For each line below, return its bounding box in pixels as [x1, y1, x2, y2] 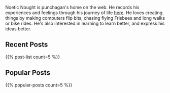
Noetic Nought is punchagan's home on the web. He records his [5, 5, 140, 10]
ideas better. [5, 26, 31, 32]
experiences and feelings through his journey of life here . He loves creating [5, 10, 163, 16]
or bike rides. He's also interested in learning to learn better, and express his [5, 20, 165, 26]
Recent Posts [5, 40, 48, 49]
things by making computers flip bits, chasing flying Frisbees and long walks [5, 15, 165, 21]
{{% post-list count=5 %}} [5, 54, 60, 60]
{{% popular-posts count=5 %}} [5, 82, 73, 88]
